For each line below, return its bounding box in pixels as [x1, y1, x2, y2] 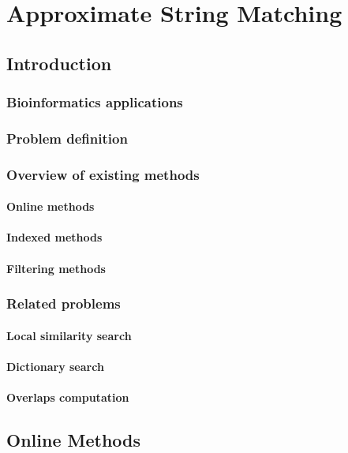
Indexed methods [6, 229, 103, 245]
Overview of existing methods [6, 164, 200, 184]
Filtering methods [6, 260, 106, 276]
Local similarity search [6, 327, 132, 343]
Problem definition [6, 128, 128, 148]
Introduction [6, 51, 112, 75]
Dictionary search [6, 358, 104, 374]
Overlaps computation [6, 389, 129, 406]
